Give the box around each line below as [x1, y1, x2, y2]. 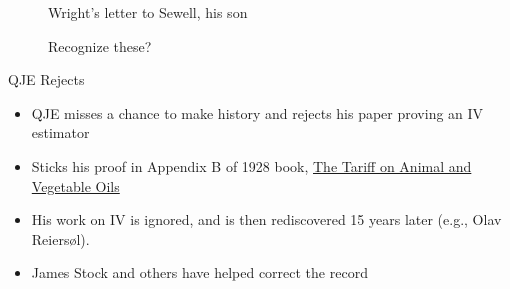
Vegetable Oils [31, 175, 120, 196]
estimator [31, 122, 90, 143]
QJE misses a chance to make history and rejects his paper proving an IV [31, 102, 484, 123]
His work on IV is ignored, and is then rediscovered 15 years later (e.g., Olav [31, 209, 502, 230]
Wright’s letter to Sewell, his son [48, 2, 248, 22]
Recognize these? [48, 35, 152, 56]
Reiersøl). [31, 228, 90, 249]
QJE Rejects [8, 69, 85, 90]
